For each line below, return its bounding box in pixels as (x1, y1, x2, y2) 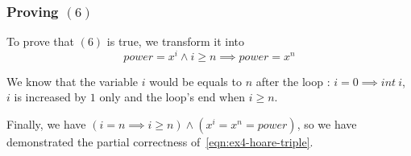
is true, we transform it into (106, 33, 245, 50)
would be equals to (149, 72, 242, 89)
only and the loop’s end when (99, 88, 246, 105)
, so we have (297, 116, 357, 133)
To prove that (6, 33, 75, 50)
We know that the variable (6, 72, 138, 89)
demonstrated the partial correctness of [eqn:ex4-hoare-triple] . (6, 133, 313, 150)
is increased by (14, 88, 87, 105)
